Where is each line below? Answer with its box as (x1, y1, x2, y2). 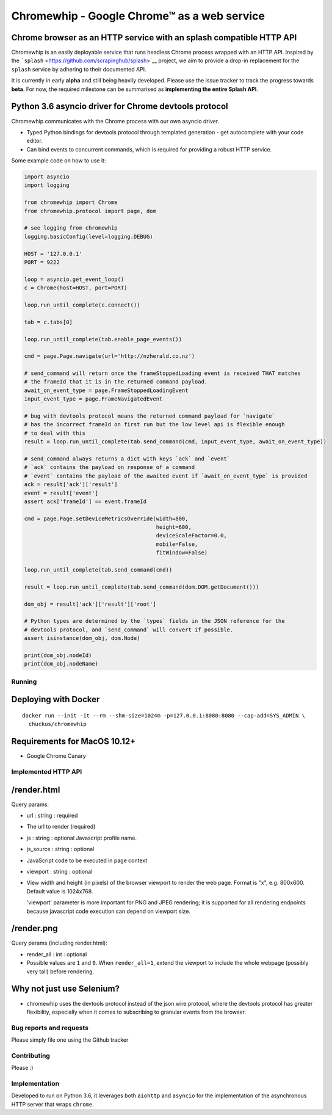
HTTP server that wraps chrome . (11, 1100, 94, 1108)
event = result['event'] (24, 489, 99, 496)
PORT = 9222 (24, 258, 60, 266)
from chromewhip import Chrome (24, 199, 118, 206)
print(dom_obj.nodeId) (24, 652, 92, 659)
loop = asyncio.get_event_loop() (24, 275, 125, 283)
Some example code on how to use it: (11, 157, 106, 164)
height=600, (156, 524, 192, 531)
